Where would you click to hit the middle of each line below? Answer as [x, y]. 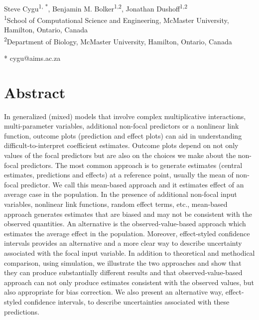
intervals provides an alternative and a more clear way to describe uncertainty [123, 243]
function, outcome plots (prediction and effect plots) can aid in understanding [123, 135]
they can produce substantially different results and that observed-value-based [123, 272]
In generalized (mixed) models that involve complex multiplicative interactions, [125, 116]
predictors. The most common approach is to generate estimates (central [131, 165]
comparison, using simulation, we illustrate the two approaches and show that [123, 262]
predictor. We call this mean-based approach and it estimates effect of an [132, 184]
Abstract [35, 92]
